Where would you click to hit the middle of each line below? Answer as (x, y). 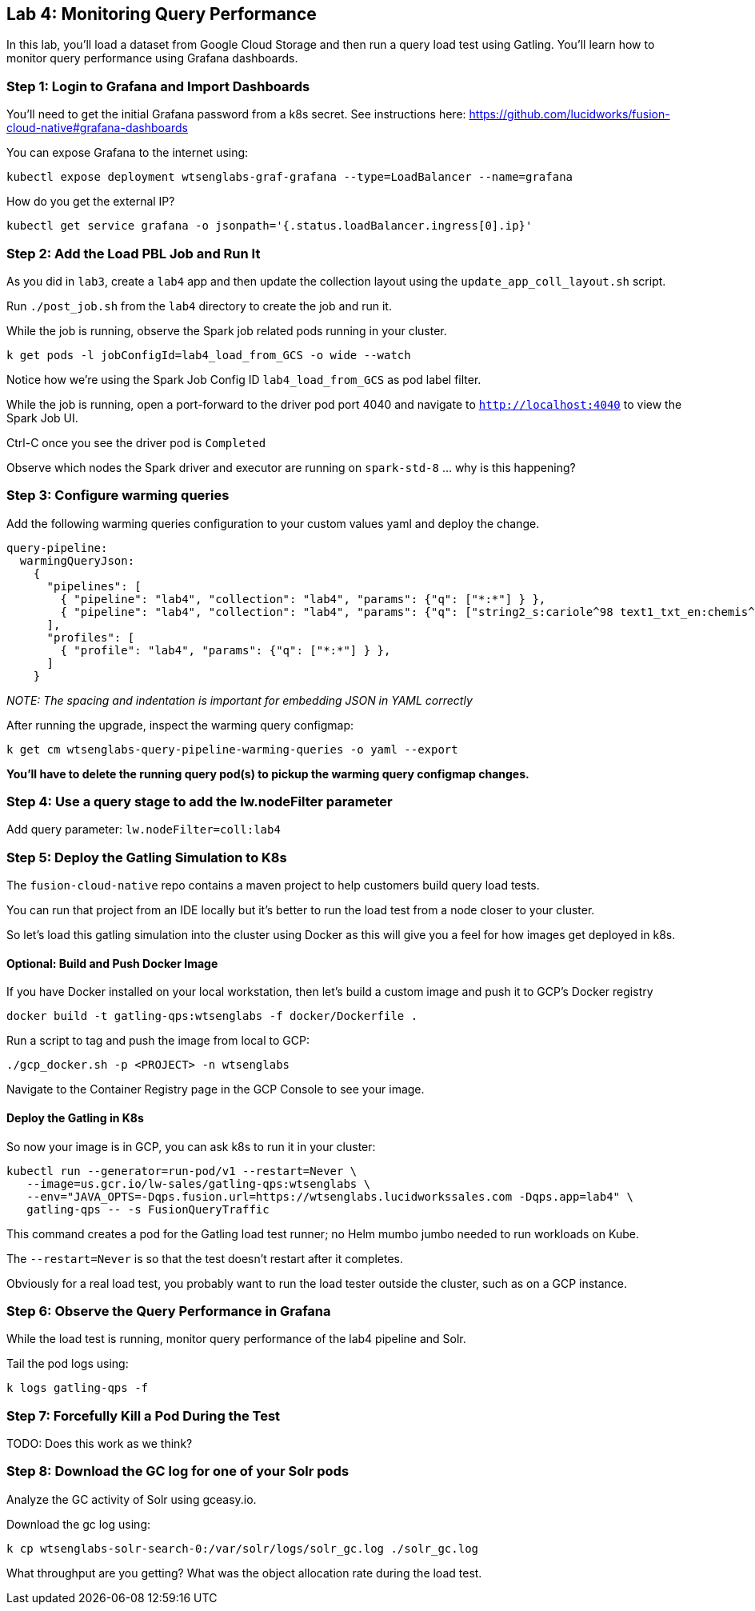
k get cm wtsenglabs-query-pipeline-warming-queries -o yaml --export (232, 749)
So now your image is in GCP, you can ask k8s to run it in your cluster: (191, 1146)
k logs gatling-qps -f (78, 1388)
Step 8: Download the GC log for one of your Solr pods (178, 1471)
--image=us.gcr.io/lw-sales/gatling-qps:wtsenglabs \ (199, 1183)
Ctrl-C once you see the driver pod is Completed (136, 442)
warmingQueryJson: (77, 560)
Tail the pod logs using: (68, 1364)
